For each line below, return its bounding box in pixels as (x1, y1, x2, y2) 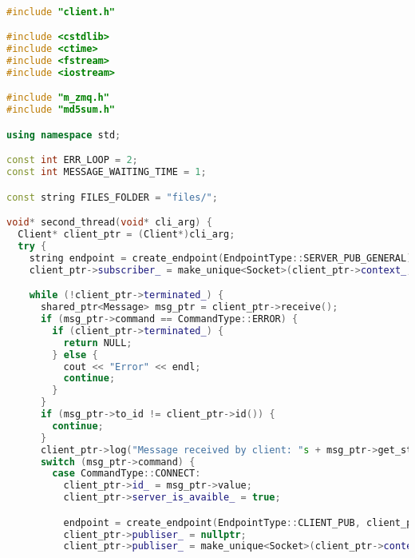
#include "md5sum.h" (6, 104, 116, 116)
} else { (52, 349, 98, 361)
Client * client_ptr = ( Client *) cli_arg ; (18, 229, 235, 241)
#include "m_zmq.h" (6, 92, 109, 104)
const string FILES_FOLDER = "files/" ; (6, 191, 218, 203)
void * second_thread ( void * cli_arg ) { (6, 217, 212, 229)
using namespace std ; (6, 129, 121, 141)
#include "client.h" (6, 6, 116, 18)
